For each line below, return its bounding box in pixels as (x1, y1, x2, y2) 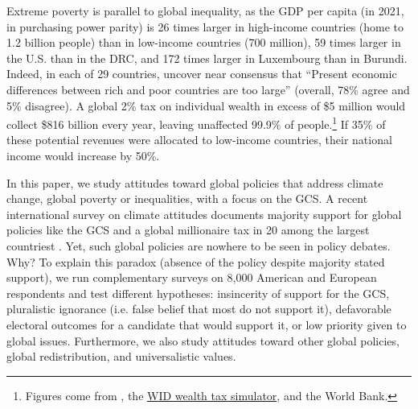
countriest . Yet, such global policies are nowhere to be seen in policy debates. (6, 237, 391, 254)
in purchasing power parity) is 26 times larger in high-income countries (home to (6, 18, 404, 35)
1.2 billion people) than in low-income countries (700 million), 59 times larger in (6, 34, 401, 51)
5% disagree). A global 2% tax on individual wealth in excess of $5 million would (6, 97, 406, 114)
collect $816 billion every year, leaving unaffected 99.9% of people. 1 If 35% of (6, 114, 386, 132)
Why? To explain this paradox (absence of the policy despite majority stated (6, 253, 385, 270)
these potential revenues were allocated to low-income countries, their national (6, 131, 392, 148)
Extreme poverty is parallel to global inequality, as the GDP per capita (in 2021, (6, 2, 404, 19)
